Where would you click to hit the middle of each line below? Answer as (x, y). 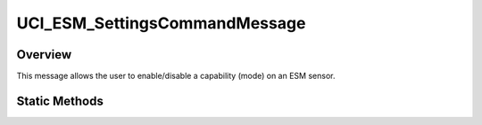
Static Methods (60, 101)
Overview (44, 55)
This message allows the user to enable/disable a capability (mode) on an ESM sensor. (176, 76)
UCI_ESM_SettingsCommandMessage (161, 23)
